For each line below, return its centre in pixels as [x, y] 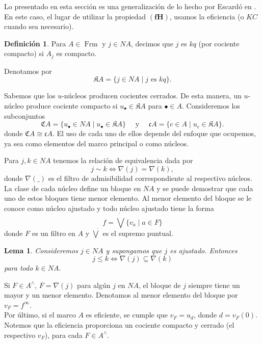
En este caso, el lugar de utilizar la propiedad [75, 16]
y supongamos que [134, 250]
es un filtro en [54, 233]
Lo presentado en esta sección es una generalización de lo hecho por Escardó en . [130, 6]
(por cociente [219, 43]
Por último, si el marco [40, 315]
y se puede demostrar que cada [205, 188]
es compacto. [76, 53]
